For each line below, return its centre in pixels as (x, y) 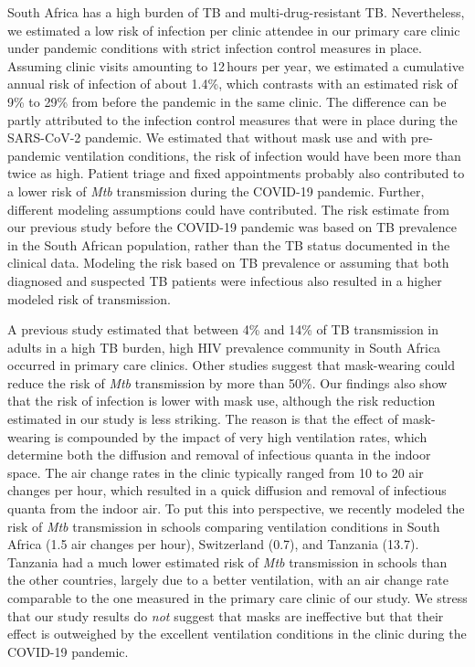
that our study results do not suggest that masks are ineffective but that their (226, 615)
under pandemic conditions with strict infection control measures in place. (215, 48)
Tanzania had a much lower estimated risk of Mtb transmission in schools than (227, 561)
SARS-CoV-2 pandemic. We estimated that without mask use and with (207, 138)
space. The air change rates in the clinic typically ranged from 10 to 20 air (216, 472)
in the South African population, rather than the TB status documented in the (229, 244)
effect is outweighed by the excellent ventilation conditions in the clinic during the (237, 634)
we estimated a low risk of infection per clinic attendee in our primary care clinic (234, 30)
